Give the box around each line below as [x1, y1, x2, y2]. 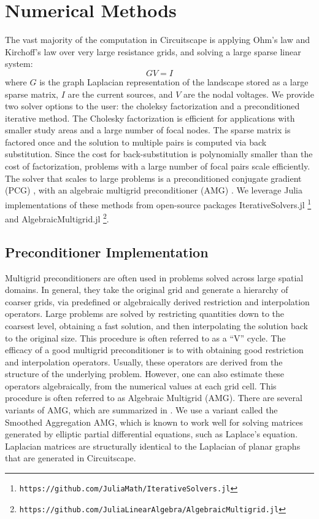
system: [5, 57, 33, 70]
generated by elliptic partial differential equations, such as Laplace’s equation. [5, 427, 298, 440]
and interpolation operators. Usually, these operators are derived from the [5, 355, 283, 368]
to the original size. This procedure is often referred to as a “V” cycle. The [5, 331, 286, 344]
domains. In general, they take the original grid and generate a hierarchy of [5, 283, 288, 296]
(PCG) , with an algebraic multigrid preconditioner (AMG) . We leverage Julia [5, 184, 302, 197]
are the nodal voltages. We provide [183, 87, 314, 100]
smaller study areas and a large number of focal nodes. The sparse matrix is [5, 123, 291, 136]
